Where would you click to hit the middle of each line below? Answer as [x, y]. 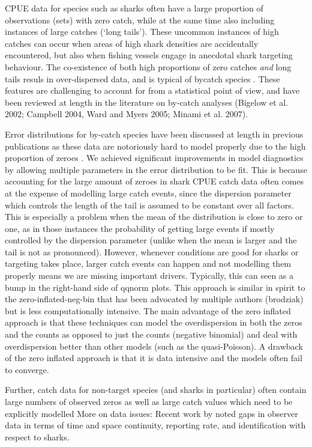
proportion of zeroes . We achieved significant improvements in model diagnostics [154, 158]
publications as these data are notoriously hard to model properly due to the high [155, 146]
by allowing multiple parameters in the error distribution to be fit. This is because [156, 169]
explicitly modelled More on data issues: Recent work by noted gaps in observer [151, 413]
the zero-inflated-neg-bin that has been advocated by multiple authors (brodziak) [154, 299]
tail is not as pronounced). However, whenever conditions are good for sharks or [152, 251]
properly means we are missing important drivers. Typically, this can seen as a [149, 275]
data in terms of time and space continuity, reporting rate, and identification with [155, 425]
